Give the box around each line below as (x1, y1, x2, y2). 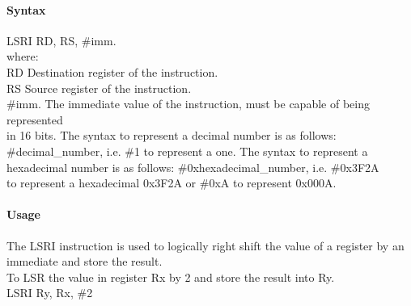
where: (6, 48, 39, 65)
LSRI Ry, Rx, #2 (6, 284, 93, 301)
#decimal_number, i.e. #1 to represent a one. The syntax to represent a (6, 142, 368, 159)
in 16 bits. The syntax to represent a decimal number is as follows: (6, 127, 337, 144)
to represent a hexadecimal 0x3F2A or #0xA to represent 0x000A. (6, 174, 337, 191)
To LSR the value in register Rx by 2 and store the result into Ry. (6, 268, 335, 285)
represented (6, 111, 63, 128)
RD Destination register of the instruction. (6, 63, 218, 80)
